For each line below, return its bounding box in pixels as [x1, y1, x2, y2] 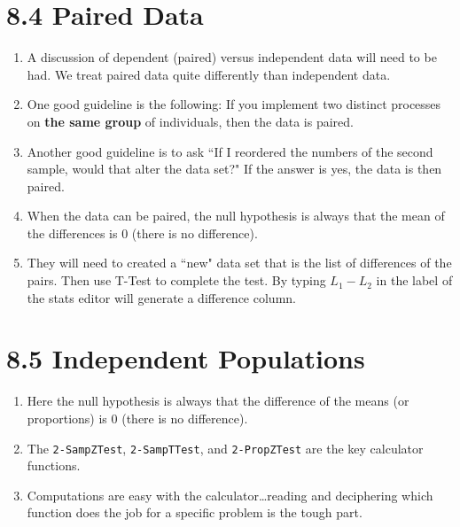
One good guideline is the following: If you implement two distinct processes [27, 95, 441, 113]
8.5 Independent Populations [6, 340, 365, 376]
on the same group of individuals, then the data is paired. [27, 112, 354, 130]
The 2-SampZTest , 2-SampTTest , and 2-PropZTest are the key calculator [27, 438, 424, 457]
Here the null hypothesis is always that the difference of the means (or [27, 391, 409, 410]
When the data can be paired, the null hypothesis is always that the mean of [27, 206, 445, 225]
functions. [27, 456, 81, 475]
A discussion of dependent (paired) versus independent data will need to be [27, 48, 437, 66]
